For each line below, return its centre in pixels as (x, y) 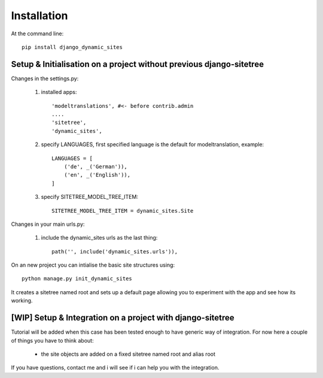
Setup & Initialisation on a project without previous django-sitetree (138, 64)
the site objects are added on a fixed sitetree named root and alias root (128, 354)
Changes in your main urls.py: (48, 224)
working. (22, 301)
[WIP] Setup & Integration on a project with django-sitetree (123, 318)
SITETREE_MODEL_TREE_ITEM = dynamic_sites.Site (123, 211)
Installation (39, 16)
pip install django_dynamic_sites (72, 47)
